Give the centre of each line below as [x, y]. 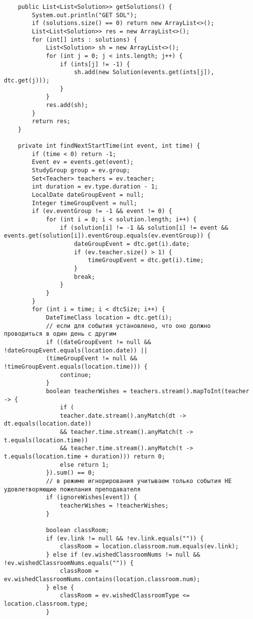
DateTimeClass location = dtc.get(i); [109, 317]
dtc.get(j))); [27, 80]
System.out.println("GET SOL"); [85, 15]
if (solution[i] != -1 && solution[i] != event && [144, 228]
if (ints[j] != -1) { [95, 64]
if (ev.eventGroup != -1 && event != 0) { [102, 211]
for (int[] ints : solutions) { [85, 40]
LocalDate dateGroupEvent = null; [88, 195]
